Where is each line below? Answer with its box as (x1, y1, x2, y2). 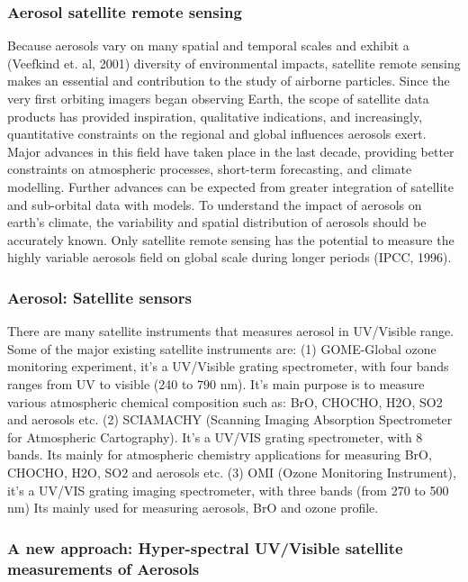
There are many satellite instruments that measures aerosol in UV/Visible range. (7, 322, 454, 341)
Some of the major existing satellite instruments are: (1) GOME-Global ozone (7, 339, 436, 358)
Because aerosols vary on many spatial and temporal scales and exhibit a (7, 36, 409, 55)
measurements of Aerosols (7, 557, 200, 579)
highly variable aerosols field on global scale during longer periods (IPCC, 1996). (7, 248, 452, 267)
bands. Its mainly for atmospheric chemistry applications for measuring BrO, (7, 445, 432, 464)
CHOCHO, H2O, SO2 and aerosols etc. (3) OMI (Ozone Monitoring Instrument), (7, 462, 456, 481)
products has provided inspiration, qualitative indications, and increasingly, (7, 106, 423, 125)
